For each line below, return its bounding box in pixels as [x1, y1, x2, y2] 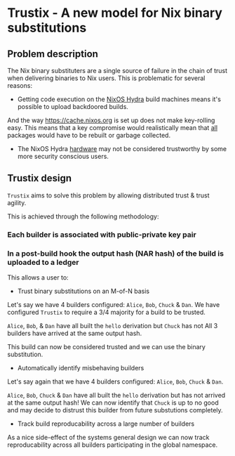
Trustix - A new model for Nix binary [7, 5, 223, 21]
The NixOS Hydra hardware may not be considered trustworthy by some [17, 145, 227, 152]
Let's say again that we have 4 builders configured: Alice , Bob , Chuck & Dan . [7, 377, 224, 386]
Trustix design [7, 172, 72, 184]
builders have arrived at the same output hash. [7, 329, 142, 338]
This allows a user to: [7, 273, 69, 282]
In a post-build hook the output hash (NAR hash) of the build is [7, 248, 224, 258]
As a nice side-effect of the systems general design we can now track [7, 434, 210, 442]
